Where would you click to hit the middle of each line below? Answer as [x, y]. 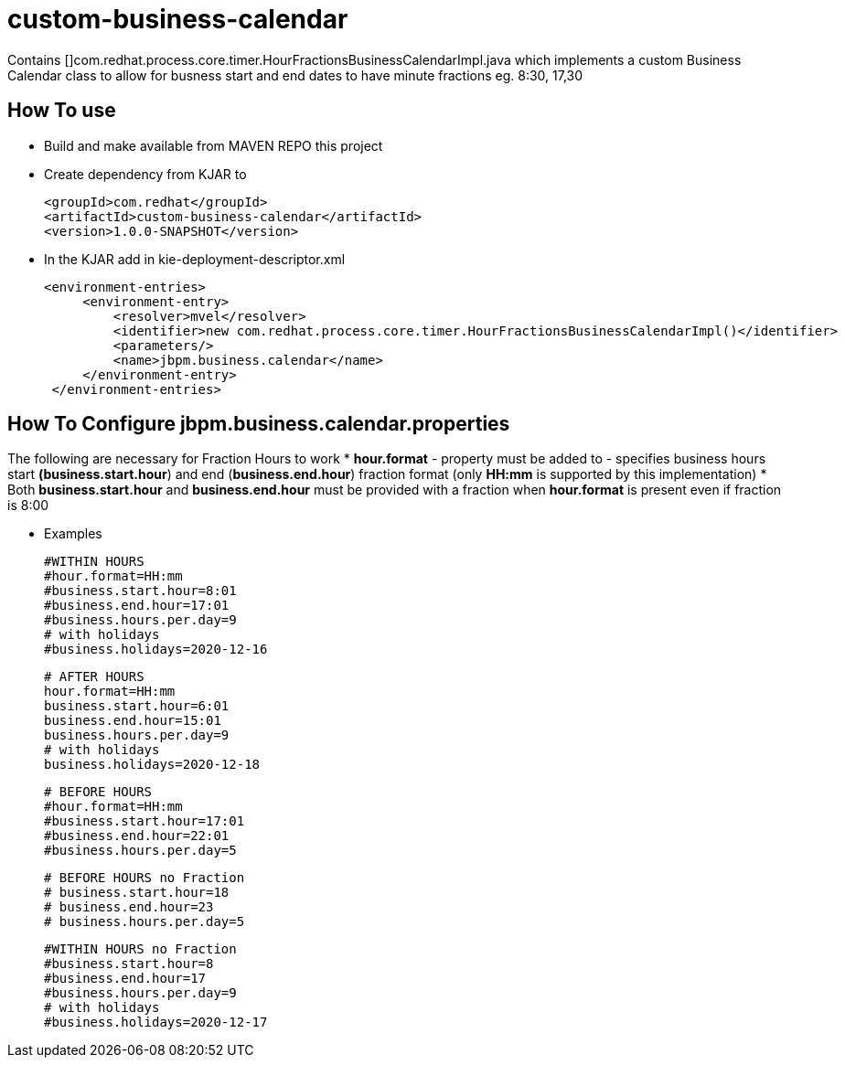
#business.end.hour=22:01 [137, 836]
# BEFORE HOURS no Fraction [144, 878]
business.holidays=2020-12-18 [152, 765]
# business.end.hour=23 [129, 907]
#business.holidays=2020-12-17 [156, 1022]
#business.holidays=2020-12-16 [156, 650]
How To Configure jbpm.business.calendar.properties [259, 424]
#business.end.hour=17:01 [137, 606]
